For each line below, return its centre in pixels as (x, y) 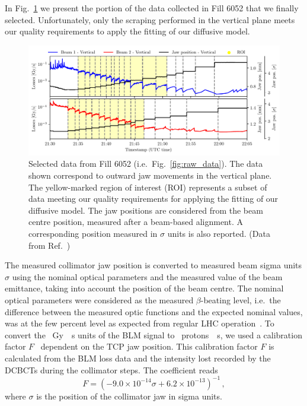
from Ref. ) (49, 245)
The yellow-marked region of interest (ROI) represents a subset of (148, 187)
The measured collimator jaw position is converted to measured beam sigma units (153, 265)
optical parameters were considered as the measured (99, 299)
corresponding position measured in (93, 234)
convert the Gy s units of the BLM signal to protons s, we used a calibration (153, 334)
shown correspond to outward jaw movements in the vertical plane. (150, 175)
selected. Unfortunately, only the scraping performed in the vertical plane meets (150, 19)
